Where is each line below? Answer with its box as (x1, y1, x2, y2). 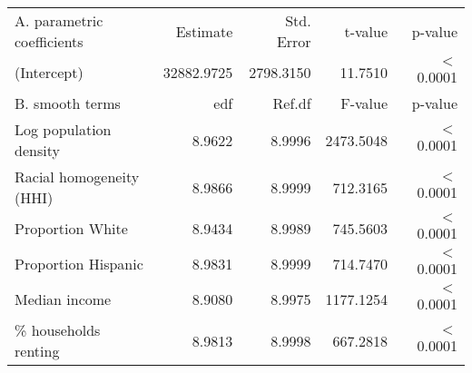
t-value (344, 20, 388, 42)
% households (15, 319, 101, 340)
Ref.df (272, 93, 311, 113)
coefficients (15, 31, 84, 52)
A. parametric (15, 10, 103, 31)
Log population (15, 119, 112, 140)
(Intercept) (15, 62, 84, 83)
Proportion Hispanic (15, 253, 143, 274)
